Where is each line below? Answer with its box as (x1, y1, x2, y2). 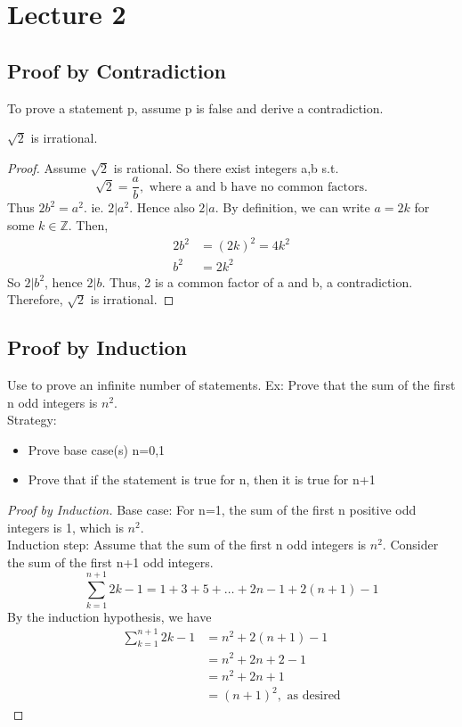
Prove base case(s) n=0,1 (28, 440, 166, 459)
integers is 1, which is (7, 517, 124, 536)
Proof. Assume (7, 158, 86, 177)
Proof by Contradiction (7, 56, 227, 84)
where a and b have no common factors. (149, 180, 368, 194)
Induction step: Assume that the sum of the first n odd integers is (7, 535, 367, 554)
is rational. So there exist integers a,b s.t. (113, 158, 339, 177)
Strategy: (7, 410, 57, 429)
